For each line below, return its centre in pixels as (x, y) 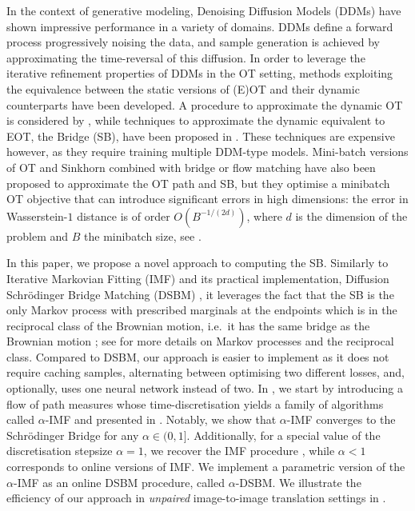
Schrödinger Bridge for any (73, 435)
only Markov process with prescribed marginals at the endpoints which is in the (202, 310)
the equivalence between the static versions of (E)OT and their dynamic (183, 88)
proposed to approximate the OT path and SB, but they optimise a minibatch (198, 183)
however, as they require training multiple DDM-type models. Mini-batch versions (207, 152)
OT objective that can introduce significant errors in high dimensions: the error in (207, 199)
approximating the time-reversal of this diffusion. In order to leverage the (186, 57)
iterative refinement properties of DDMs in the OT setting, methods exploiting (200, 73)
